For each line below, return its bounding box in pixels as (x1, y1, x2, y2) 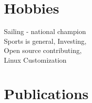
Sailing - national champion (4, 26, 86, 36)
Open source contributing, (4, 45, 82, 55)
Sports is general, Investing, (4, 35, 87, 46)
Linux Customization (4, 54, 67, 65)
